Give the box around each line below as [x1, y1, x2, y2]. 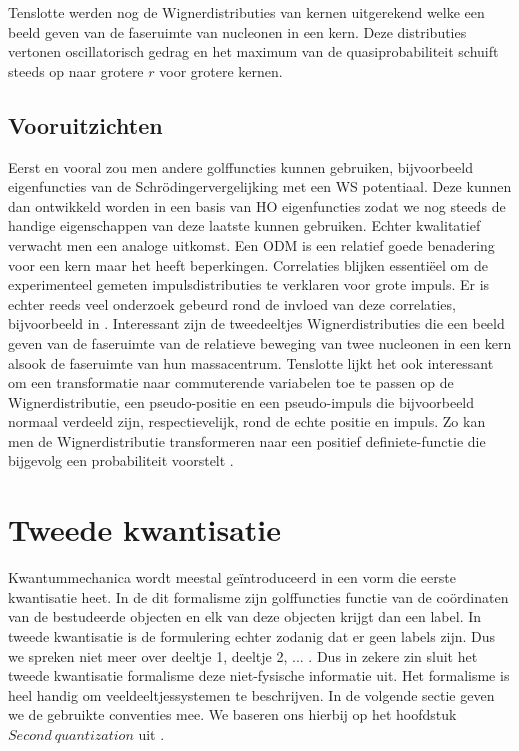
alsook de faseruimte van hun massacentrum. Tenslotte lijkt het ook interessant [8, 352, 494, 373]
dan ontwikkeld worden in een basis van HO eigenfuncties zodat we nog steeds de [8, 195, 506, 216]
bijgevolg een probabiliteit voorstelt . [8, 450, 234, 471]
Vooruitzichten [8, 109, 163, 140]
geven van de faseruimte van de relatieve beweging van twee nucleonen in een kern [8, 332, 512, 353]
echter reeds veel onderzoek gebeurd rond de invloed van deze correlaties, [8, 293, 456, 314]
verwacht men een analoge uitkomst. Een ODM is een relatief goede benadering [8, 234, 495, 255]
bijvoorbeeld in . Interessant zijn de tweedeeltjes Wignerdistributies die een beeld [8, 313, 505, 334]
